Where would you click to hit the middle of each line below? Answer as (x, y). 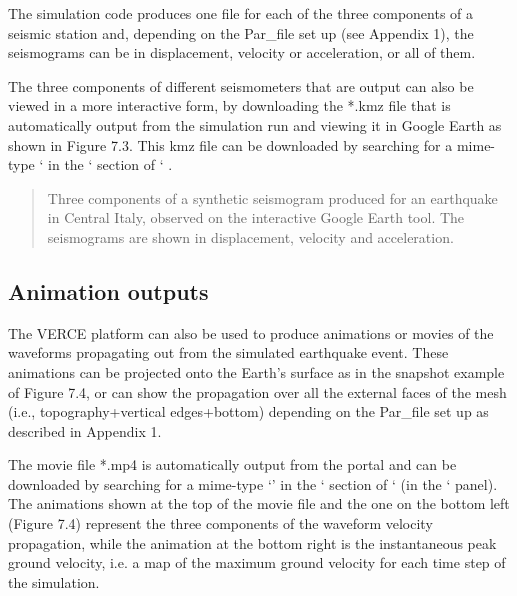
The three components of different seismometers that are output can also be (241, 85)
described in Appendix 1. (85, 430)
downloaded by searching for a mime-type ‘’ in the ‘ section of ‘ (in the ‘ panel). (253, 483)
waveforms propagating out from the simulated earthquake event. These (228, 352)
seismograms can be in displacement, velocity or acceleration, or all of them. (242, 52)
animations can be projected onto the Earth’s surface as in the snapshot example (256, 371)
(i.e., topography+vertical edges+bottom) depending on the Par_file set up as (248, 411)
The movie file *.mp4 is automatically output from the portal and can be (232, 464)
